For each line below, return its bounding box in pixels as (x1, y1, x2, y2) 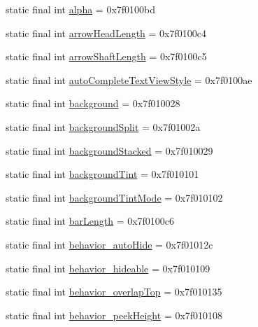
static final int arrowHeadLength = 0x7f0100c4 (6, 25, 206, 40)
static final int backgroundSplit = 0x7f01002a (6, 119, 201, 134)
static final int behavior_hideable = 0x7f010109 (6, 260, 210, 275)
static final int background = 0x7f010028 (6, 96, 180, 111)
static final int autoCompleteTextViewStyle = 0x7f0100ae (6, 72, 252, 87)
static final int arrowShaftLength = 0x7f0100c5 (6, 49, 207, 64)
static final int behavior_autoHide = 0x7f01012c (6, 237, 213, 251)
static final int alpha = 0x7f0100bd (6, 2, 156, 16)
